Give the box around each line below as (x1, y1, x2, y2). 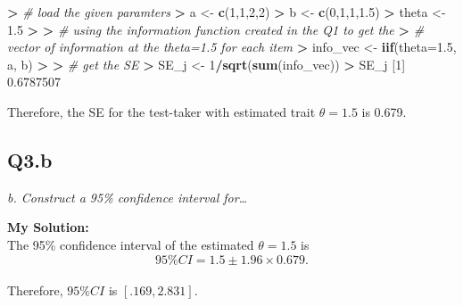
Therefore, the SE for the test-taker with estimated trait (7, 102, 316, 120)
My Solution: (7, 218, 89, 236)
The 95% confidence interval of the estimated (7, 235, 254, 253)
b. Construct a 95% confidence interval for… (7, 187, 248, 206)
